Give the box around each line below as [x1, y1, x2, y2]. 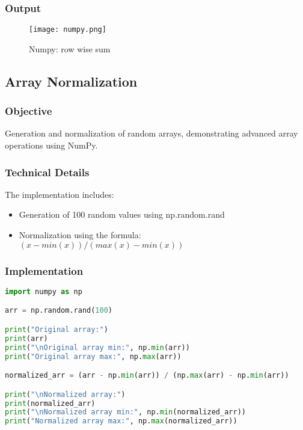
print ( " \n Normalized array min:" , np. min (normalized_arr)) [5, 408, 246, 417]
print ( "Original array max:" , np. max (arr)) [5, 352, 182, 361]
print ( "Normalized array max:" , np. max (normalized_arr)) [5, 417, 237, 426]
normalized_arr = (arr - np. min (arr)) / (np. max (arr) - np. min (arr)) [5, 371, 289, 380]
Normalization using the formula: [19, 229, 141, 241]
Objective [5, 103, 52, 118]
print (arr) [5, 334, 48, 343]
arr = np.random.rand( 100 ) [5, 306, 113, 315]
